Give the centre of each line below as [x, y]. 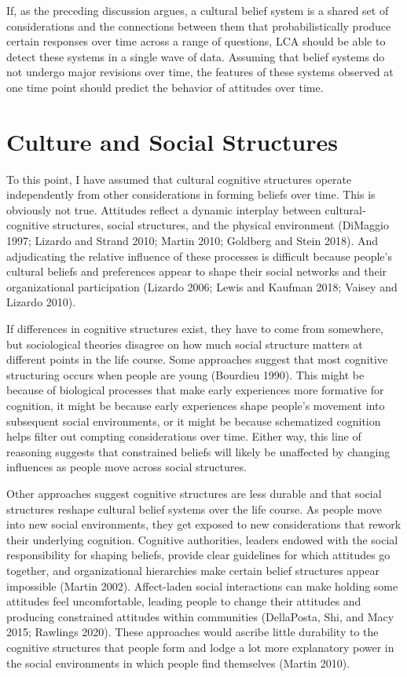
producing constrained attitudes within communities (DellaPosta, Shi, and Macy [200, 616]
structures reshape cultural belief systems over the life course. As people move [194, 509]
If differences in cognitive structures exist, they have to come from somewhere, [195, 329]
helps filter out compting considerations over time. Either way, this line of [184, 436]
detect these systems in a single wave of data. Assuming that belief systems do [196, 56]
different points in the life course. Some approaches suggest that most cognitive [197, 359]
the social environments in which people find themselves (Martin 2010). [178, 662]
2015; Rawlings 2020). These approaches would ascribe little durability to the [192, 632]
